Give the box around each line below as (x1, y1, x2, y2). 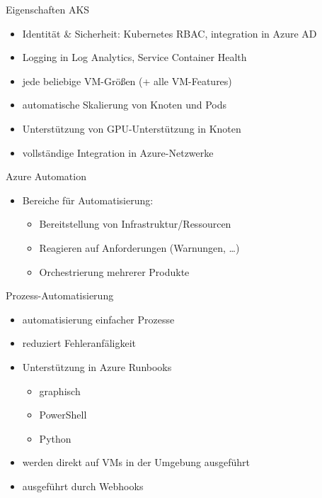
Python (39, 431, 71, 446)
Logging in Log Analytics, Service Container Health (22, 50, 247, 65)
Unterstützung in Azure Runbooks (22, 359, 172, 374)
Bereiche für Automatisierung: (22, 192, 154, 207)
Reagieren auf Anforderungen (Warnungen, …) (39, 240, 240, 255)
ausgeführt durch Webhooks (22, 478, 144, 493)
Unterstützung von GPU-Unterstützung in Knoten (22, 121, 241, 135)
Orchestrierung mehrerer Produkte (39, 264, 190, 279)
